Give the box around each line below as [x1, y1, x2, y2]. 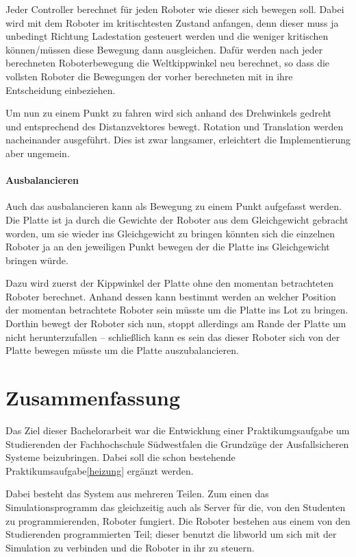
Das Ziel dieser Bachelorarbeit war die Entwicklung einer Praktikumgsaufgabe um [5, 423, 350, 437]
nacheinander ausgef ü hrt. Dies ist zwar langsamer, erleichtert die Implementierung [5, 132, 351, 147]
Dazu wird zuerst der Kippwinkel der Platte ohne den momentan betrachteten [5, 276, 333, 290]
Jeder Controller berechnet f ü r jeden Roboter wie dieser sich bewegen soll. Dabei [5, 2, 344, 16]
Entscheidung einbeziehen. [5, 82, 116, 97]
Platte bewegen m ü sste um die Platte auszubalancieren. [5, 343, 239, 357]
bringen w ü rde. [5, 252, 68, 267]
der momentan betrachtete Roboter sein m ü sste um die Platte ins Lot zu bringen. [5, 303, 348, 317]
